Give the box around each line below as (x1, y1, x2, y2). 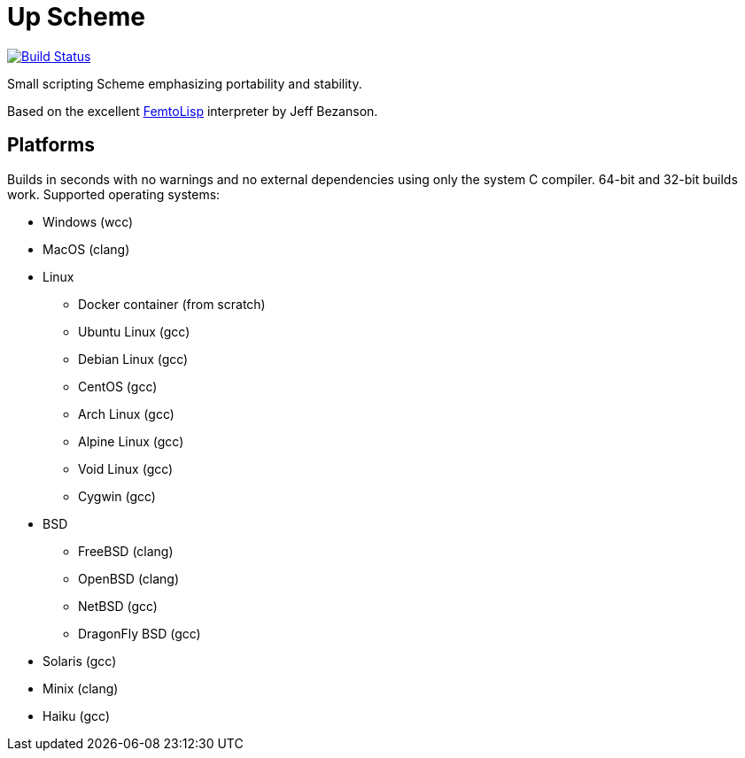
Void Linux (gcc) (78, 460, 174, 476)
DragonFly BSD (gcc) (78, 625, 201, 641)
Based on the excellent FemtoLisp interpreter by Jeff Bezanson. (7, 103, 378, 119)
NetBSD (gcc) (78, 598, 158, 614)
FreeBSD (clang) (78, 543, 174, 559)
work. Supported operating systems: (7, 186, 221, 202)
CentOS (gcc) (78, 378, 158, 394)
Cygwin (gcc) (78, 488, 156, 504)
